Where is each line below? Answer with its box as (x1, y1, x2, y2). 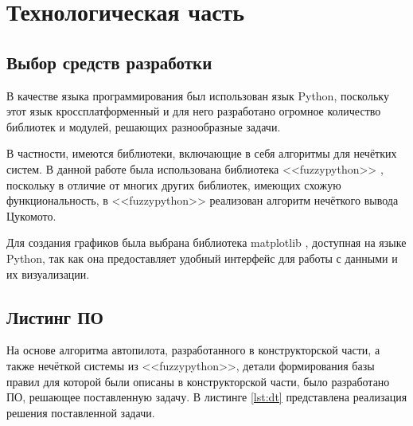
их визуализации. (6, 265, 90, 282)
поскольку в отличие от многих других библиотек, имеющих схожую (6, 176, 341, 193)
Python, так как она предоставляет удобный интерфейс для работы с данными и (6, 249, 398, 266)
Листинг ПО (6, 304, 103, 329)
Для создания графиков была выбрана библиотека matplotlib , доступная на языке (6, 234, 407, 251)
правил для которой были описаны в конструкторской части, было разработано (6, 373, 390, 389)
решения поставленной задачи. (6, 404, 155, 420)
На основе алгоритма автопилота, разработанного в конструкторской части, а (6, 342, 380, 358)
